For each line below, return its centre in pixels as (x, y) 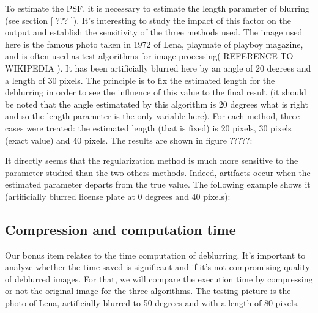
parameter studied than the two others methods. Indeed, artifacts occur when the (158, 172)
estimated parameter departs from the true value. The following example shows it (158, 184)
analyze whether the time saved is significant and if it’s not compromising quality (157, 267)
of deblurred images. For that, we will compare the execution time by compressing (159, 278)
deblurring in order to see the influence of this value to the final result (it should (156, 92)
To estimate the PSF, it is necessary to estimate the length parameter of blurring (157, 8)
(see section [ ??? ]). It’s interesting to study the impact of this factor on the (148, 20)
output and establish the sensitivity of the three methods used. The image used (154, 32)
